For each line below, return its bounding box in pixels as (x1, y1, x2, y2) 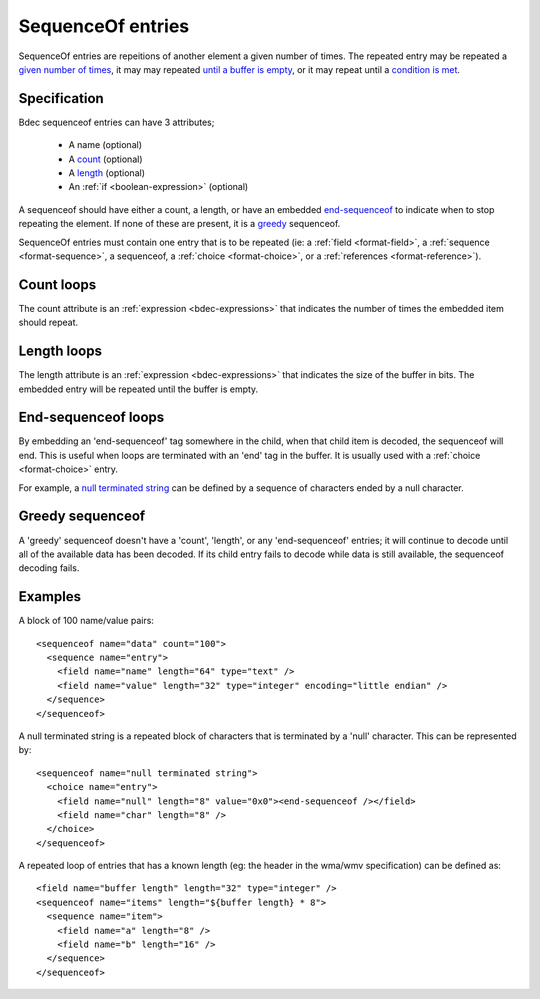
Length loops (18, 343, 102, 360)
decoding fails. (18, 562, 80, 574)
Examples (18, 588, 82, 605)
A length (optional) (68, 167, 145, 179)
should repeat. (18, 316, 79, 329)
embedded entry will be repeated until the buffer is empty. (18, 383, 259, 395)
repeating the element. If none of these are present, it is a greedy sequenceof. (18, 218, 341, 230)
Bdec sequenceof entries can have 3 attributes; (18, 116, 215, 128)
